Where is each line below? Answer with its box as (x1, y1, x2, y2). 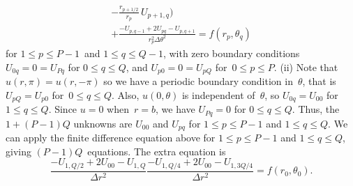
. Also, (111, 87, 140, 102)
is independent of (181, 87, 255, 102)
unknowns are (73, 116, 133, 130)
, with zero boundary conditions (163, 46, 300, 61)
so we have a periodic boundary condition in (103, 74, 293, 88)
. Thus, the (292, 102, 340, 116)
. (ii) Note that (273, 59, 338, 74)
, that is (302, 74, 336, 88)
